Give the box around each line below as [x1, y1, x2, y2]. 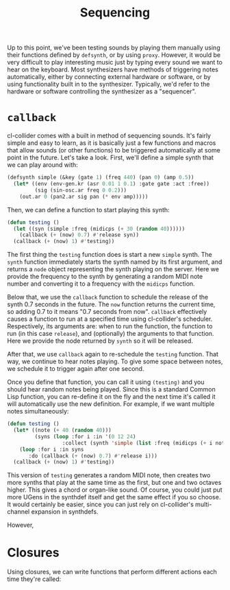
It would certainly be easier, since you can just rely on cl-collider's [7, 500, 194, 509]
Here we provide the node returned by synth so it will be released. [7, 337, 194, 345]
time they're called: [7, 575, 62, 583]
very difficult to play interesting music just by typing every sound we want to [7, 58, 222, 67]
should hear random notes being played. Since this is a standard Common [7, 385, 216, 394]
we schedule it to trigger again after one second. [7, 365, 144, 373]
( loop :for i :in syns [19, 446, 84, 453]
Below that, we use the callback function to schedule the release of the [7, 293, 209, 302]
